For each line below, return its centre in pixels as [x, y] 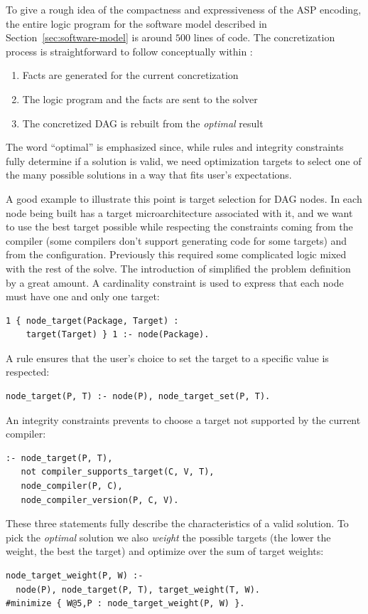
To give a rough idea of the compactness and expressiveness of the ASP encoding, [184, 9]
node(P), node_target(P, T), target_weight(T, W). [138, 589]
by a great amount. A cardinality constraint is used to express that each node [175, 282]
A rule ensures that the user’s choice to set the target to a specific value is [167, 358]
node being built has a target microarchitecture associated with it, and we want [179, 212]
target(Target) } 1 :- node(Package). [118, 335]
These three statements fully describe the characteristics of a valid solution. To [177, 523]
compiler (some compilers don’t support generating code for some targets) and [177, 240]
